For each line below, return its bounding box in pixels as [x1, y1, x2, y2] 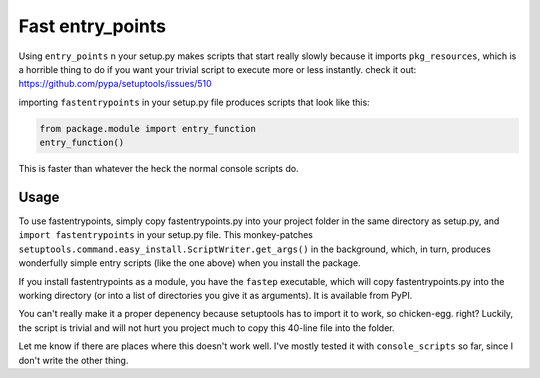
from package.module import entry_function [39, 123, 257, 134]
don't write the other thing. [18, 354, 129, 366]
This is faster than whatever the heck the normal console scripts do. [18, 163, 299, 175]
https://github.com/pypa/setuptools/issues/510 [18, 78, 212, 90]
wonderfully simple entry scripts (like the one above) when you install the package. [18, 257, 361, 269]
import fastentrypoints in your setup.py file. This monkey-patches [18, 229, 314, 241]
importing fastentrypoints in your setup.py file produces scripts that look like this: [18, 96, 370, 108]
